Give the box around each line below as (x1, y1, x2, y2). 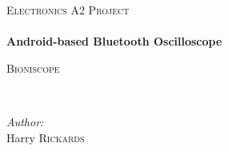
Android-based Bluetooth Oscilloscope (6, 33, 222, 50)
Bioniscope (6, 59, 60, 76)
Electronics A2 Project (6, 2, 130, 18)
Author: (6, 113, 44, 129)
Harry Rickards (6, 129, 85, 145)
